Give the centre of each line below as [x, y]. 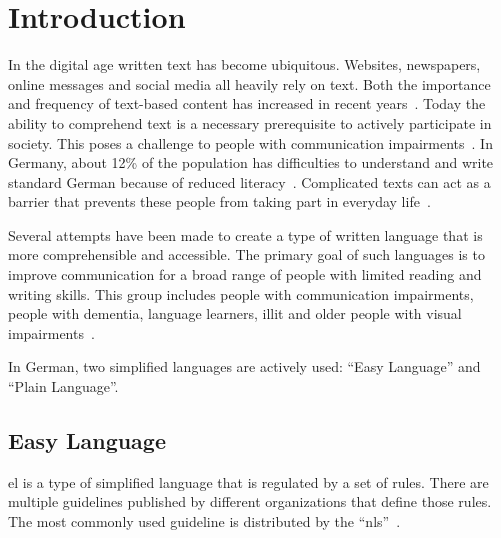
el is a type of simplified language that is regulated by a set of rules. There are [248, 481]
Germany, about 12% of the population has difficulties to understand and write [251, 162]
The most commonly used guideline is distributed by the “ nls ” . [204, 521]
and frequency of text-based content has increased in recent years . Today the [247, 103]
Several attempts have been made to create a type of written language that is [245, 234]
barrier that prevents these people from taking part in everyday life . [219, 201]
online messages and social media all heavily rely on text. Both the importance [249, 83]
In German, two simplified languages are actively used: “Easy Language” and [244, 366]
